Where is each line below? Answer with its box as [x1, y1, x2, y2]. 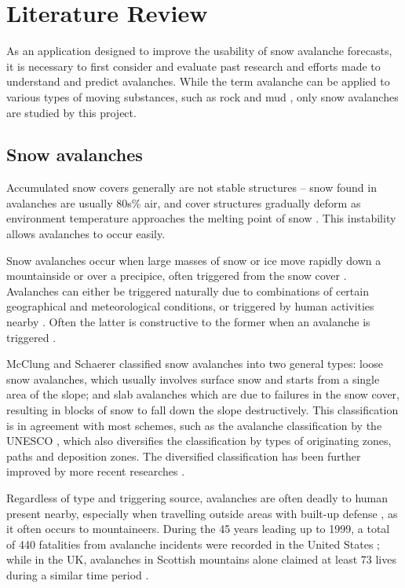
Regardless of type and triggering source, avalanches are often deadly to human [6, 489, 389, 505]
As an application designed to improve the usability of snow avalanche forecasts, [6, 42, 392, 59]
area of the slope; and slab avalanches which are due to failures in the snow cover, [6, 386, 400, 402]
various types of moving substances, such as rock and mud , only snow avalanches [6, 88, 399, 105]
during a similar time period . [6, 566, 149, 582]
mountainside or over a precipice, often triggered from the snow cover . [6, 267, 347, 284]
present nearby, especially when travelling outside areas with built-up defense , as [6, 505, 398, 521]
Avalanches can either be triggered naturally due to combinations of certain [6, 282, 369, 299]
